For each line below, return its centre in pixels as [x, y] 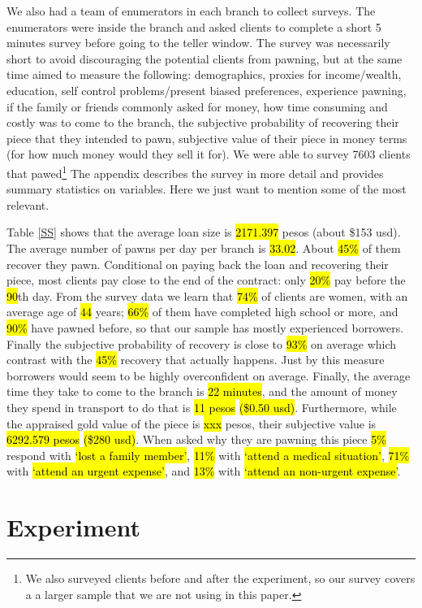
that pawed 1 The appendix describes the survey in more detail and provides [195, 172]
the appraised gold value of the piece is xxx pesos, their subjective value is [192, 423]
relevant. [28, 204]
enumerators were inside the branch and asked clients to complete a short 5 [194, 26]
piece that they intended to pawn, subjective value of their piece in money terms [207, 138]
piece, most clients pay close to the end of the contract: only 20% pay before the [206, 280]
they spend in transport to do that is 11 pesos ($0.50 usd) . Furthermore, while [202, 407]
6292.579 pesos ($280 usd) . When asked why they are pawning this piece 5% [196, 439]
